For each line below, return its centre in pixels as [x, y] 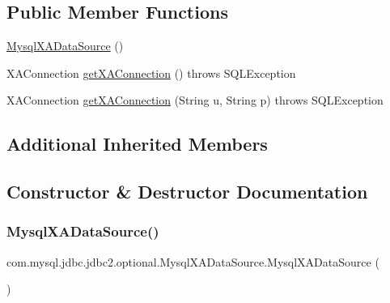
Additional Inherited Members [137, 144]
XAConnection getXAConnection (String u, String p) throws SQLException [195, 100]
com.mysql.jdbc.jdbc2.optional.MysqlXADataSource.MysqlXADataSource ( [193, 261]
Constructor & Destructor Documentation [187, 192]
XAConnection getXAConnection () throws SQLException [151, 73]
